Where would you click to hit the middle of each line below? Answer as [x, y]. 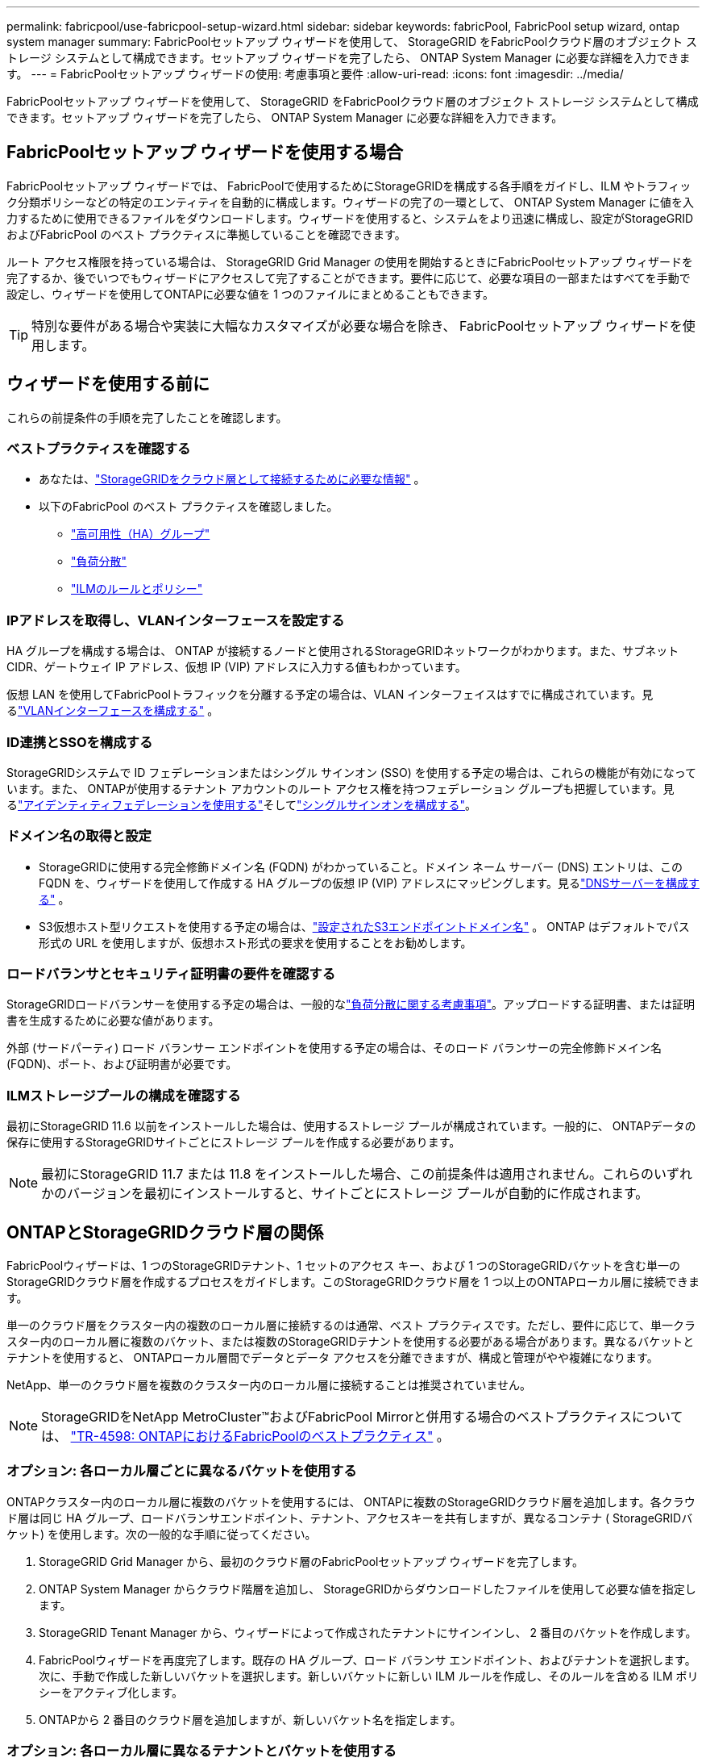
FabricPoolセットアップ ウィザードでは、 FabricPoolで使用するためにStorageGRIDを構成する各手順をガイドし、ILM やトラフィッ [349, 186]
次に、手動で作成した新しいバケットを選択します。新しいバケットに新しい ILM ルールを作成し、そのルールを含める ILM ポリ [369, 1676]
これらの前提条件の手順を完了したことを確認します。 [147, 417]
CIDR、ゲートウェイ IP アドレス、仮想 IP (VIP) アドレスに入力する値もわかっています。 [237, 667]
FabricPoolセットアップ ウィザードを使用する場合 [205, 152]
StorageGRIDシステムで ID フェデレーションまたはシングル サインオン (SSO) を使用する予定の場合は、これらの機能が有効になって [352, 772]
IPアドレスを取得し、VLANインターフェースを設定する [176, 620]
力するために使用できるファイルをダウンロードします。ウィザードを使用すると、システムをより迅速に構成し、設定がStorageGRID [350, 218]
